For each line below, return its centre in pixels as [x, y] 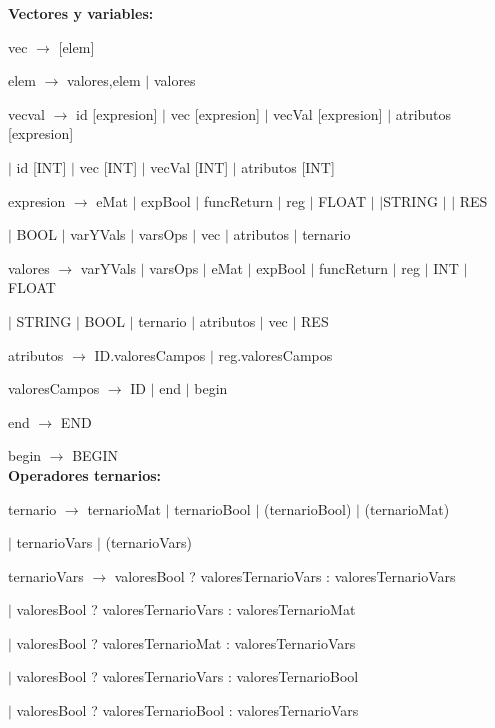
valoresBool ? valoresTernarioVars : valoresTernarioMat [186, 609]
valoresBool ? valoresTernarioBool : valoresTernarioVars [187, 710]
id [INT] [41, 166]
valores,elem [104, 80]
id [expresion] [117, 113]
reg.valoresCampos [275, 354]
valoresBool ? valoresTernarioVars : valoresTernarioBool [187, 676]
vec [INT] [108, 166]
